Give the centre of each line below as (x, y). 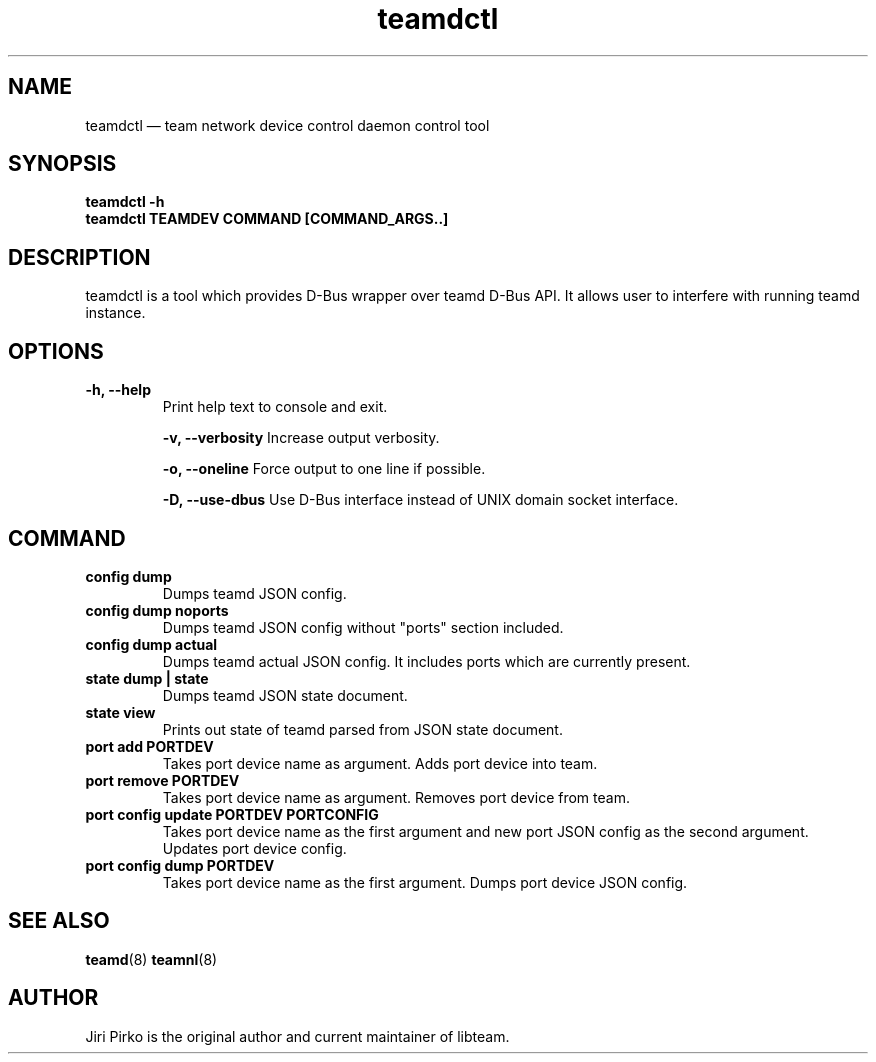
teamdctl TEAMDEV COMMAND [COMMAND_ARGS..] (267, 219)
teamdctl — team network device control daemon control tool (287, 125)
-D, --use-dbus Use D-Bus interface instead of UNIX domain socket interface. (420, 500)
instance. (115, 313)
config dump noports (157, 610)
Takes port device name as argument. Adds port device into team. (380, 763)
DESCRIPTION (79, 257)
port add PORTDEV (149, 746)
